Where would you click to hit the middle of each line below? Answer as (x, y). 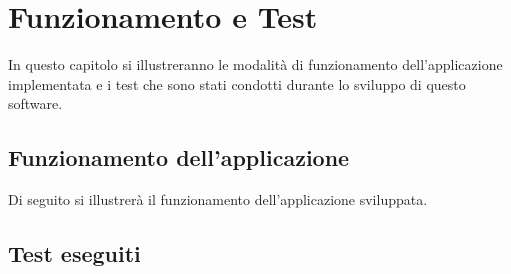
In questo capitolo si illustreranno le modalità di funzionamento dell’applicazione (255, 64)
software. (35, 103)
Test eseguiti (74, 253)
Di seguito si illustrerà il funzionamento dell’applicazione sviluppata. (218, 199)
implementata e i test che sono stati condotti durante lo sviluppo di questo (237, 83)
